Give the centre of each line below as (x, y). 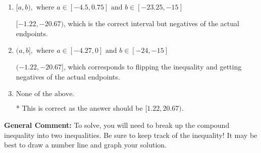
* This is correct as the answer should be (79, 108)
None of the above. (45, 94)
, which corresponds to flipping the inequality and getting (153, 67)
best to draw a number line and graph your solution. (85, 145)
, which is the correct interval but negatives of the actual (151, 23)
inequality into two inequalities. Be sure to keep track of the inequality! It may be (131, 135)
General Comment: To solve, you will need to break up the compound (117, 125)
